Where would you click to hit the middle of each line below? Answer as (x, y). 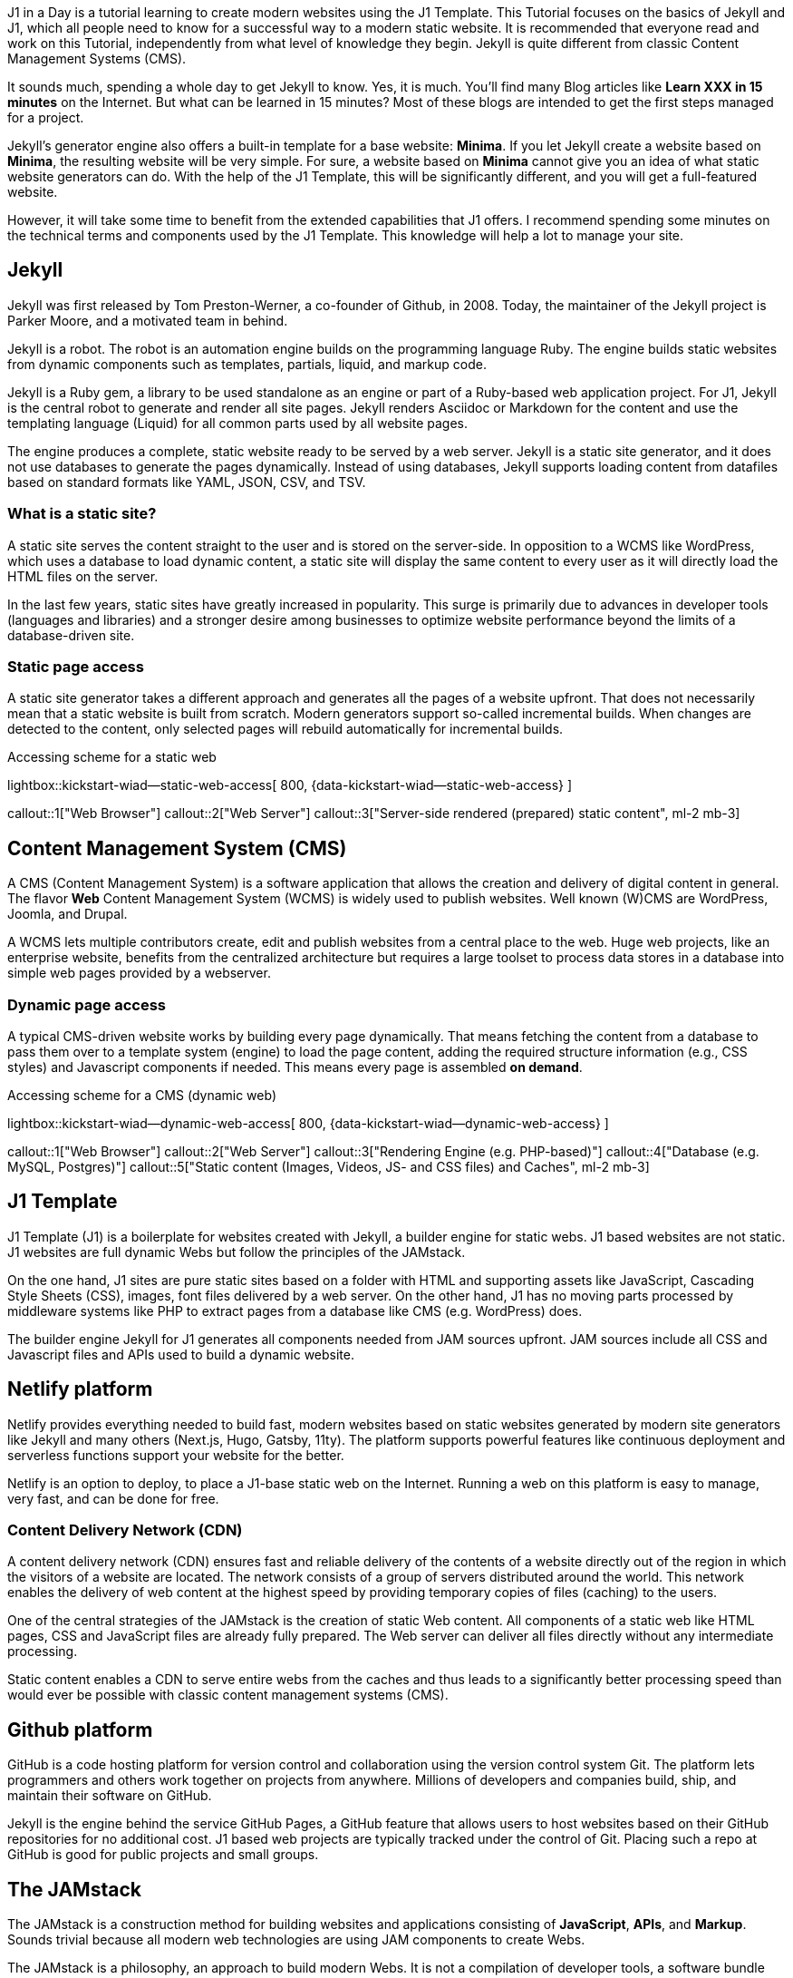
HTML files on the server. (83, 576)
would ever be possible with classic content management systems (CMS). (228, 1695)
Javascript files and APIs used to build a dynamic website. (181, 1354)
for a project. (46, 117)
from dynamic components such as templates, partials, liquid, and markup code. (247, 364)
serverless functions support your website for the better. (176, 1455)
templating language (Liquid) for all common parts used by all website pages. (237, 423)
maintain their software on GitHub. (110, 1796)
